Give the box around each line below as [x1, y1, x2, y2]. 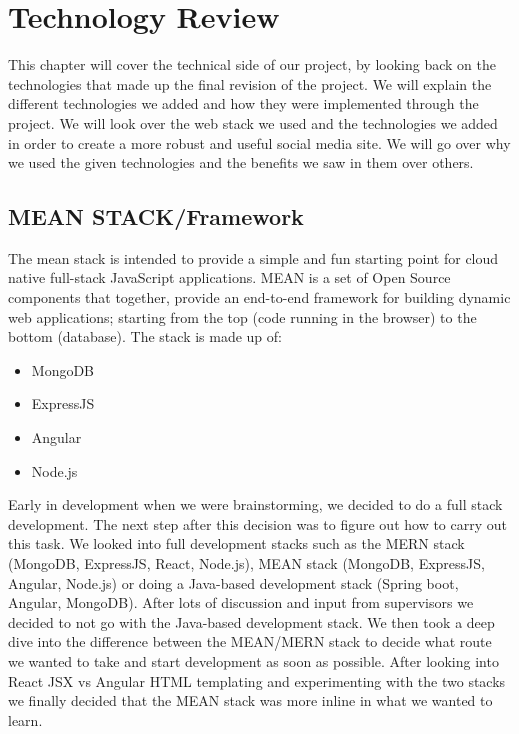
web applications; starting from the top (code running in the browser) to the [8, 306, 477, 327]
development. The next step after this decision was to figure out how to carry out [8, 513, 507, 534]
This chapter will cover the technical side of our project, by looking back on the [8, 54, 496, 75]
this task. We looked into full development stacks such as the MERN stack [8, 533, 465, 554]
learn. [8, 709, 43, 730]
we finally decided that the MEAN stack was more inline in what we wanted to [8, 690, 493, 711]
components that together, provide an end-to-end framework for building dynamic [8, 287, 511, 308]
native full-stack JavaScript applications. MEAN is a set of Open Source [8, 267, 451, 288]
